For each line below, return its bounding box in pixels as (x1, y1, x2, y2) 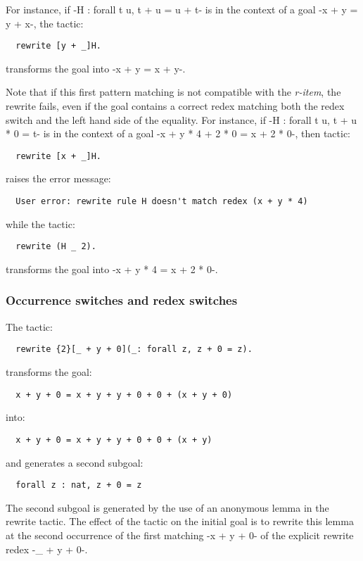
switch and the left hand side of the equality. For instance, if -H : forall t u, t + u (6, 112, 357, 127)
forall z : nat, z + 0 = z (15, 480, 142, 491)
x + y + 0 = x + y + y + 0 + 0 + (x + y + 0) (15, 389, 233, 400)
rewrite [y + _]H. (15, 41, 102, 51)
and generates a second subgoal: (6, 455, 144, 469)
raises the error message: (6, 171, 111, 186)
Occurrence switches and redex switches (6, 291, 238, 309)
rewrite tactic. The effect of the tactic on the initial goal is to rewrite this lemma (6, 514, 354, 529)
